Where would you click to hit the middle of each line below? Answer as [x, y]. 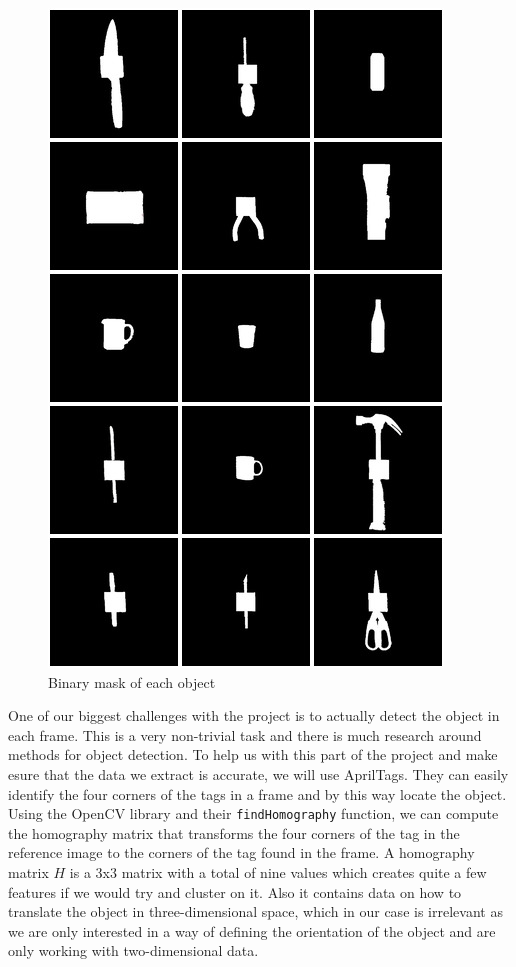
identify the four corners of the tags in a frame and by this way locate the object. [257, 793]
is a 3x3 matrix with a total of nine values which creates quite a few [278, 872]
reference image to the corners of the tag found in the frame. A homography [241, 852]
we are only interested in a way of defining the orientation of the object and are [252, 930]
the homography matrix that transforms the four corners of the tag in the [234, 832]
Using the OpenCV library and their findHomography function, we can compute [253, 813]
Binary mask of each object [132, 681]
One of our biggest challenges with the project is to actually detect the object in [254, 715]
